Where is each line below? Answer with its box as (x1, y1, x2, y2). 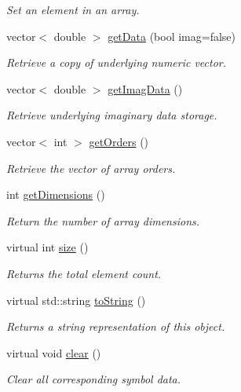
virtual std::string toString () (6, 291, 146, 308)
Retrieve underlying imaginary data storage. (6, 107, 217, 123)
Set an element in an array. (6, 2, 140, 17)
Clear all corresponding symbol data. (6, 371, 181, 387)
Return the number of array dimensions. (6, 212, 200, 229)
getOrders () (89, 133, 149, 149)
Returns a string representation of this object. (6, 318, 225, 335)
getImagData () (108, 80, 183, 97)
